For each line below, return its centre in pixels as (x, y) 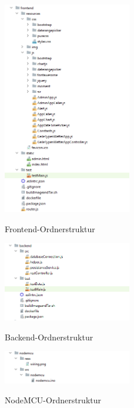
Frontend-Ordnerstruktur (50, 228)
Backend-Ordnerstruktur (49, 337)
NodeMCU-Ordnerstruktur (53, 399)
